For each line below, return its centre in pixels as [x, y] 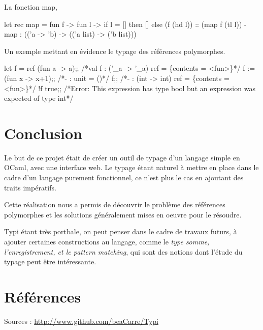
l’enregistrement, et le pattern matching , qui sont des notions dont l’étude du [123, 251]
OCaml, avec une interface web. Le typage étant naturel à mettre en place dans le [131, 167]
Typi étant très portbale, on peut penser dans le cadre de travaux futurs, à [121, 231]
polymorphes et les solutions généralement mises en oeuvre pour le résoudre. [123, 214]
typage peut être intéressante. [50, 262]
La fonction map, [31, 7]
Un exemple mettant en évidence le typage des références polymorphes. [115, 51]
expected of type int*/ [39, 98]
